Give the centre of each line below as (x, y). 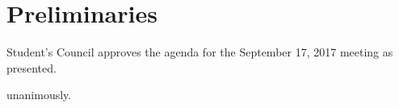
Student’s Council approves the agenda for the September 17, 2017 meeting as (200, 52)
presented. (31, 67)
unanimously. (39, 95)
